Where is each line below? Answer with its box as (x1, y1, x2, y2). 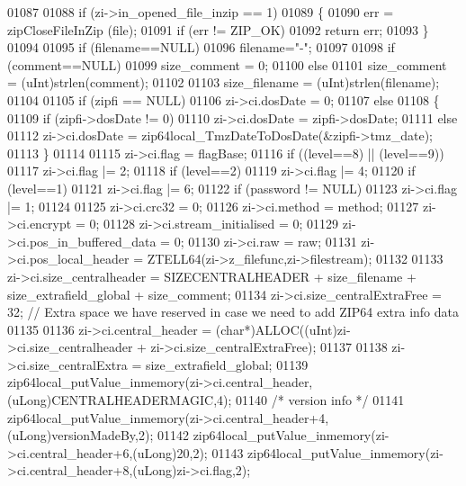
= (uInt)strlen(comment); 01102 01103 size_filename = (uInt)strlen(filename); (7, 73, 440, 92)
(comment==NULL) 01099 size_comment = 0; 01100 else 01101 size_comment (7, 55, 447, 74)
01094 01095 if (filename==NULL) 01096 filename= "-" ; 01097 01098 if (7, 38, 395, 57)
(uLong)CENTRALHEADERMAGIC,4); (7, 391, 232, 409)
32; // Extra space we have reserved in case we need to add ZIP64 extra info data (7, 302, 459, 321)
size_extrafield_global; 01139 (145, 355, 309, 373)
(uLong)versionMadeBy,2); (7, 426, 154, 445)
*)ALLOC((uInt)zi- (244, 319, 351, 338)
